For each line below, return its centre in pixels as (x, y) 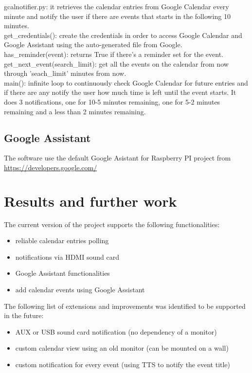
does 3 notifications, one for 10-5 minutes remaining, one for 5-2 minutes (112, 101)
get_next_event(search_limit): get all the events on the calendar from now (116, 63)
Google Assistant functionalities (63, 273)
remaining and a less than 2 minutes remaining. (75, 111)
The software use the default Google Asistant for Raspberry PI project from (117, 158)
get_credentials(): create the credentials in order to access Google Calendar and (123, 35)
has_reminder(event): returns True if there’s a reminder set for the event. (114, 54)
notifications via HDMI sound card (67, 257)
